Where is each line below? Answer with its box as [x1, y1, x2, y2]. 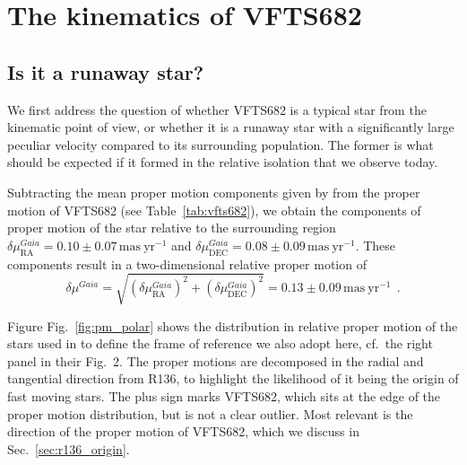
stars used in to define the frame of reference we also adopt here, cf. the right [7, 334, 433, 353]
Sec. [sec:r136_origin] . [7, 439, 130, 458]
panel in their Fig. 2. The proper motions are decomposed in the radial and [7, 351, 424, 370]
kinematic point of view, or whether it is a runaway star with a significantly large [7, 118, 454, 136]
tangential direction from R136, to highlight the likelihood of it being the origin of [7, 369, 459, 388]
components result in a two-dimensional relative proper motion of [7, 254, 367, 273]
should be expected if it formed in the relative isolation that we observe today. [7, 153, 438, 171]
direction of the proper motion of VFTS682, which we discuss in [7, 422, 359, 441]
